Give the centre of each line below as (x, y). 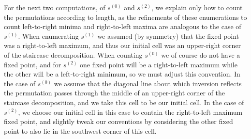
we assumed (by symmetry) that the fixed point (168, 36)
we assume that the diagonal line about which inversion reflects (148, 83)
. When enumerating (48, 36)
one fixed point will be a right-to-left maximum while (159, 64)
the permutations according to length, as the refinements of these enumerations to (125, 17)
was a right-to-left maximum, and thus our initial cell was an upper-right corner (123, 45)
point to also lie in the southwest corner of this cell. (80, 131)
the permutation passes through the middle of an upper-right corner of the (115, 93)
